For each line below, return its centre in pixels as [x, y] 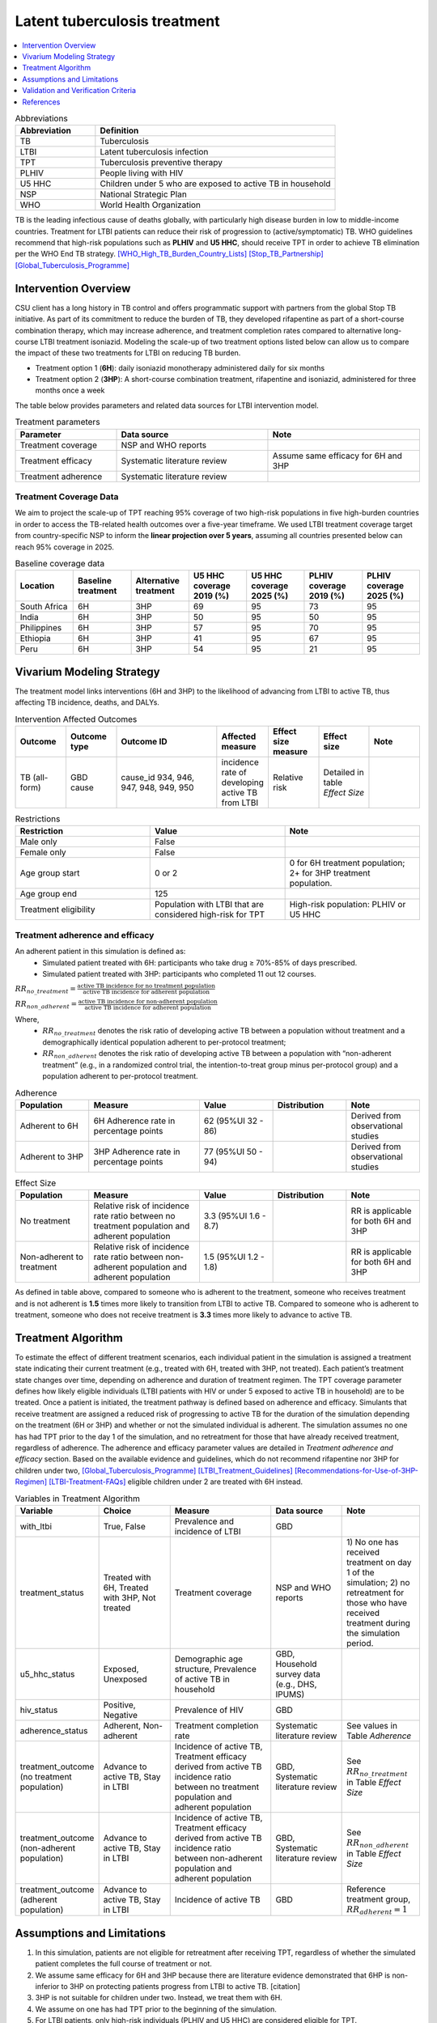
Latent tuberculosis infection [154, 152]
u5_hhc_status [47, 1673]
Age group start [50, 873]
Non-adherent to [52, 1257]
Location [37, 586]
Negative [120, 1715]
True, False [124, 1526]
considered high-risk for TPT [210, 914]
